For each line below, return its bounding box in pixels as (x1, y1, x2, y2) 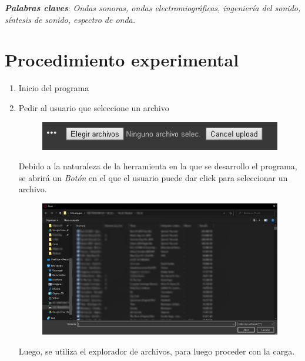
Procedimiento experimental (5, 48, 239, 72)
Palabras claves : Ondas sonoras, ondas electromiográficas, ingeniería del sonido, (5, 2, 301, 14)
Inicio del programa (18, 82, 89, 94)
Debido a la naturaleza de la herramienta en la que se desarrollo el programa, (18, 160, 297, 172)
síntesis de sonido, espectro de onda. (5, 13, 136, 25)
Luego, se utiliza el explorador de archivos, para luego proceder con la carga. (18, 345, 295, 357)
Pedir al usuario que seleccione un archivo (18, 101, 169, 113)
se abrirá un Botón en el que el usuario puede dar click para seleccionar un (18, 171, 288, 183)
